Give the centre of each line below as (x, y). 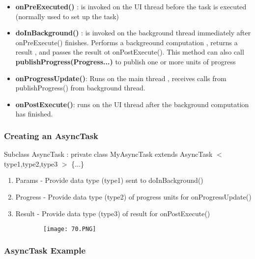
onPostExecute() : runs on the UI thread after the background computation (132, 104)
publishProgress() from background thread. (80, 88)
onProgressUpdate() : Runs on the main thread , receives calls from (121, 78)
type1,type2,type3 (31, 163)
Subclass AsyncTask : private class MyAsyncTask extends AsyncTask (108, 154)
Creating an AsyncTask (51, 135)
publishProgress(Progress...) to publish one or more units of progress (126, 61)
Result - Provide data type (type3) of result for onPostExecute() (113, 213)
